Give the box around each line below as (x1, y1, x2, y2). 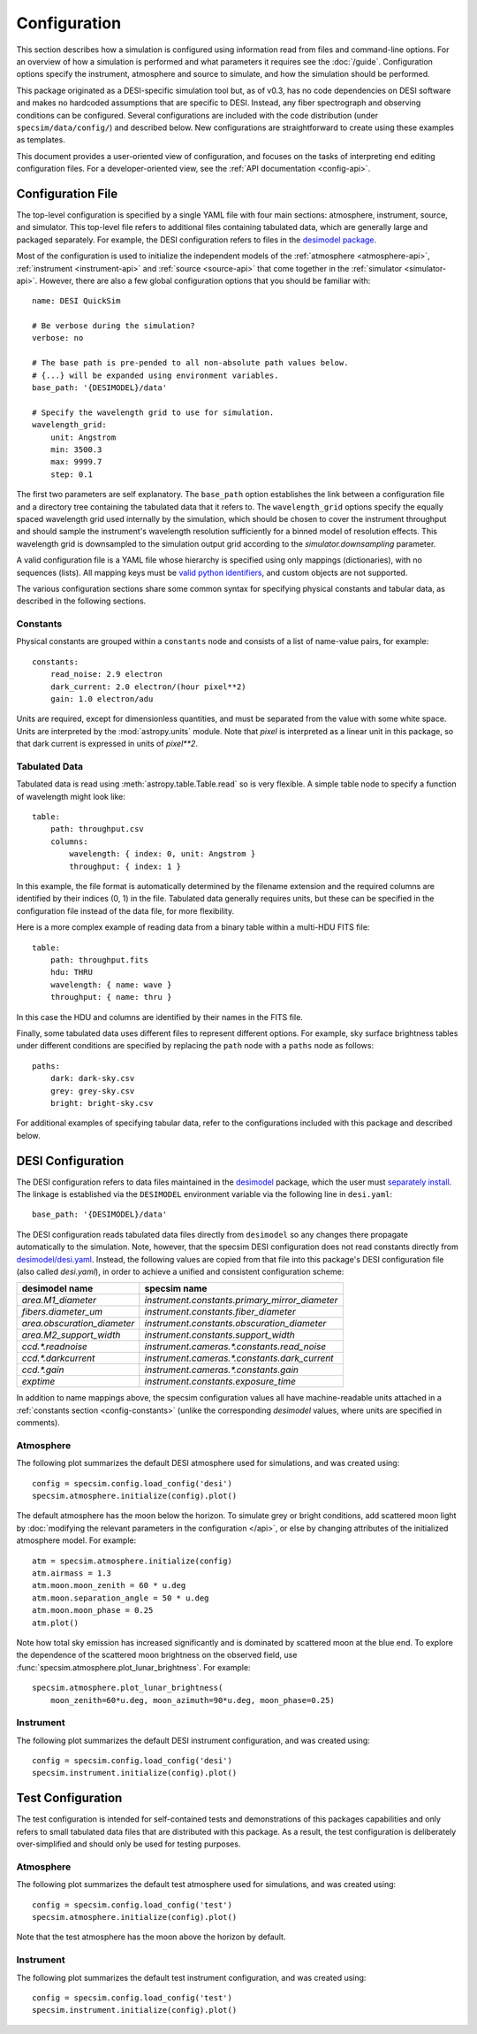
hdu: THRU (49, 967, 93, 978)
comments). (16, 1417, 61, 1428)
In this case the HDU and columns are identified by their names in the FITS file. (16, 1011, 304, 1022)
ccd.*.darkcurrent (21, 1352, 95, 1364)
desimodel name (21, 1283, 94, 1295)
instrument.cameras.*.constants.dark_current (144, 1352, 335, 1364)
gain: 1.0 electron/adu (49, 695, 154, 703)
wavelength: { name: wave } (49, 979, 172, 990)
